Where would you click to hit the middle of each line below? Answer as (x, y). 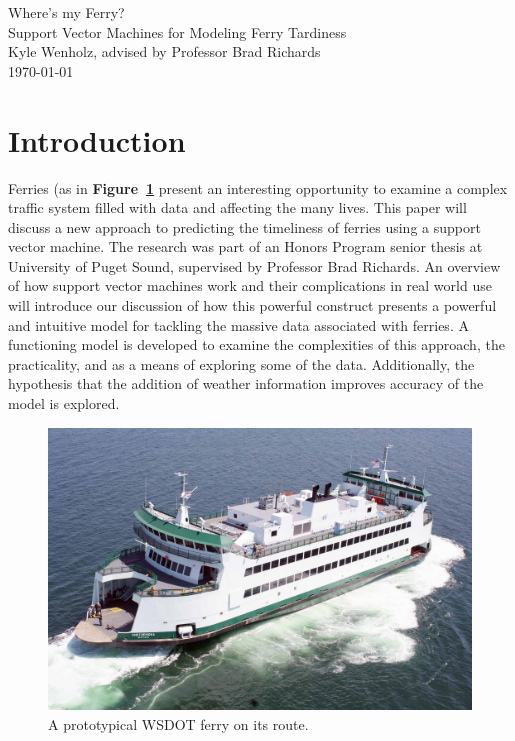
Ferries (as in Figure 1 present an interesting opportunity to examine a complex (258, 187)
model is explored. (64, 403)
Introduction (97, 139)
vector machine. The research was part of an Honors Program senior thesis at (245, 246)
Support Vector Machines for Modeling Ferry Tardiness (177, 31)
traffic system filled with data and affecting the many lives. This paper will (237, 207)
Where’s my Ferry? (66, 12)
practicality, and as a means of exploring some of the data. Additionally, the (241, 363)
